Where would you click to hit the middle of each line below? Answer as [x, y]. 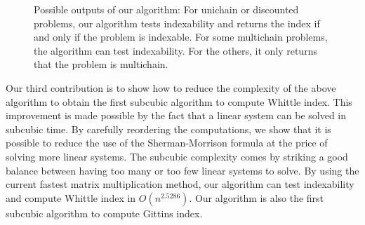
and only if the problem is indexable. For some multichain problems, [181, 37]
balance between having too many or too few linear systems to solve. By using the [182, 170]
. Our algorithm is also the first [257, 197]
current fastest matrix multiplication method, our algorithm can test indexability [180, 184]
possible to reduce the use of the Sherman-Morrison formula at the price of [167, 143]
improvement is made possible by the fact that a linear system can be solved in [176, 115]
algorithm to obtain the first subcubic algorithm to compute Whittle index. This [179, 101]
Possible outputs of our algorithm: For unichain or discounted [166, 9]
